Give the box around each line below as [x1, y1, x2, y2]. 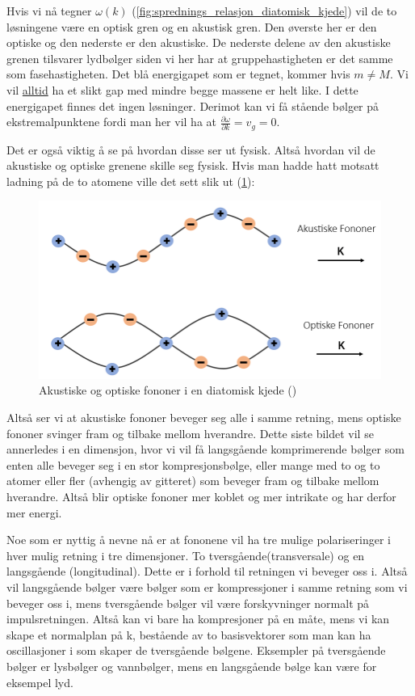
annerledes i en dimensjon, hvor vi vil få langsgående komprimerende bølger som [6, 441, 405, 458]
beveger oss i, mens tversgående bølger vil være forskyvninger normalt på [6, 594, 370, 611]
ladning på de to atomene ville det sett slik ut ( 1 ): [6, 172, 255, 189]
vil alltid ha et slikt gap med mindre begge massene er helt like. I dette [6, 81, 358, 98]
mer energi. [6, 504, 62, 521]
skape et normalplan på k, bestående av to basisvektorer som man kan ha [6, 626, 371, 643]
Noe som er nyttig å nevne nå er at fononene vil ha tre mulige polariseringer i [6, 531, 391, 548]
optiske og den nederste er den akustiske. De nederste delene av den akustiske [6, 34, 391, 51]
